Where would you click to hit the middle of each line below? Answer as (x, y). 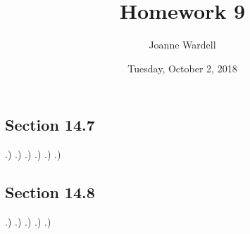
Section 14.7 (50, 125)
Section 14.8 (50, 192)
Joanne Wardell (182, 45)
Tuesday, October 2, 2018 (182, 68)
